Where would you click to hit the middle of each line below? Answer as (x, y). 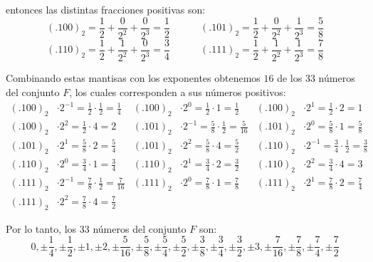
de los (290, 78)
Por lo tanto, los (41, 228)
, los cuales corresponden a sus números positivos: (178, 92)
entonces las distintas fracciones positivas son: (106, 9)
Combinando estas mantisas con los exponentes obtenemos (133, 78)
